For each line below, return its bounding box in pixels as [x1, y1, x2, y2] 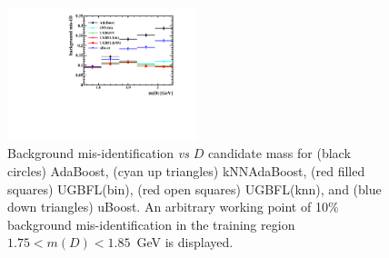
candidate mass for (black [207, 144, 351, 163]
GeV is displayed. [136, 233, 234, 252]
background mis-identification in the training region [7, 214, 295, 233]
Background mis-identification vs [7, 144, 189, 163]
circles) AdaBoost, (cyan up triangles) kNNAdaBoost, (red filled [7, 162, 365, 180]
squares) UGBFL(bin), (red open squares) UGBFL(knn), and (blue [7, 179, 382, 198]
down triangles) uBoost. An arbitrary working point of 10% [7, 197, 339, 216]
